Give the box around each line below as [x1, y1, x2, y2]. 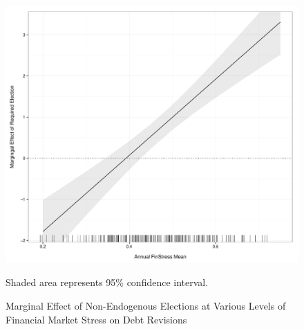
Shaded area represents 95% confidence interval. [6, 275, 209, 290]
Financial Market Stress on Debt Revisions [6, 312, 187, 326]
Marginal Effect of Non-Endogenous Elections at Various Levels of [6, 299, 286, 313]
